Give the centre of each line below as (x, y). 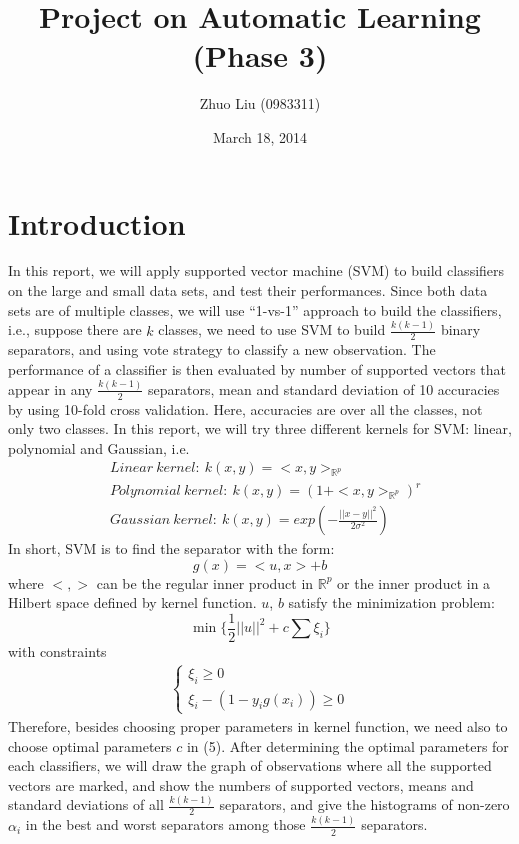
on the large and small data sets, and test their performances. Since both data (248, 290)
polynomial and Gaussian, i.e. (99, 447)
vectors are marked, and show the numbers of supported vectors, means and (241, 784)
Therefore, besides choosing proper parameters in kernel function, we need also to (258, 725)
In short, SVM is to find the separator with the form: (171, 548)
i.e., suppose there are (75, 329)
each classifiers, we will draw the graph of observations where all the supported (250, 765)
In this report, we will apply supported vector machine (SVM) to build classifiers (256, 270)
